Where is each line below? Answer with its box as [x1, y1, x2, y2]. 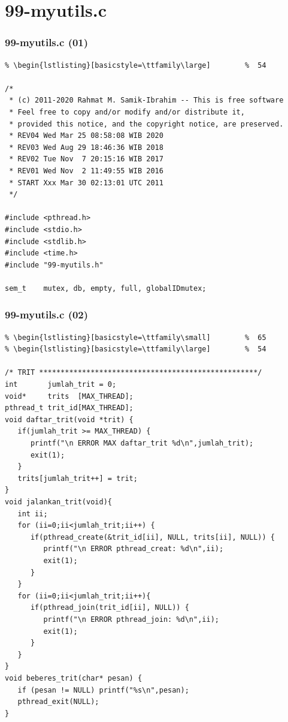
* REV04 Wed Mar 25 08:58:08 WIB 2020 [9, 131, 163, 140]
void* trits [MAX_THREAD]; [5, 392, 134, 401]
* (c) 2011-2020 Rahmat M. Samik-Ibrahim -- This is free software [9, 96, 284, 105]
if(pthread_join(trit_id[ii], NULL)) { [30, 603, 189, 612]
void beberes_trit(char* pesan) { [5, 673, 143, 682]
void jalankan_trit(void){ [5, 498, 112, 506]
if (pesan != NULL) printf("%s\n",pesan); [17, 685, 189, 694]
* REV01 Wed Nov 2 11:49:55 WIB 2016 [9, 166, 163, 175]
